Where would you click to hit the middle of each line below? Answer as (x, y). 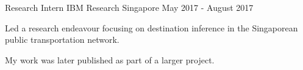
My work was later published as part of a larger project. (110, 59)
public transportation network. (62, 40)
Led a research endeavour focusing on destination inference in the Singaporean (151, 27)
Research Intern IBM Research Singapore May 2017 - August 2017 (129, 7)
